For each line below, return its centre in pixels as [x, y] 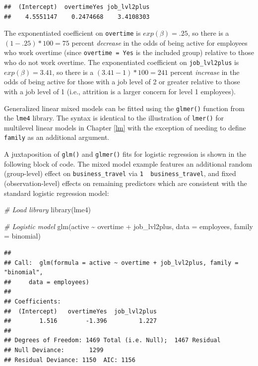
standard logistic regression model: [57, 193]
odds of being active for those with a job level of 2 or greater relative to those [122, 82]
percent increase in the [205, 72]
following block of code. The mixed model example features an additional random [128, 163]
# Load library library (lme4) [47, 210]
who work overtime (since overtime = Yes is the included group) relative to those [129, 52]
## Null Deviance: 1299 [54, 350]
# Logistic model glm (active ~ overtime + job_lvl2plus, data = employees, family [129, 226]
